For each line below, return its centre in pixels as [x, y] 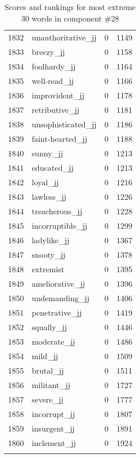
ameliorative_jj [59, 283]
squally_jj [49, 327]
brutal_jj [48, 370]
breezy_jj [48, 52]
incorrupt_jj [53, 414]
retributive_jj [56, 110]
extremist [48, 269]
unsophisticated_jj [64, 124]
